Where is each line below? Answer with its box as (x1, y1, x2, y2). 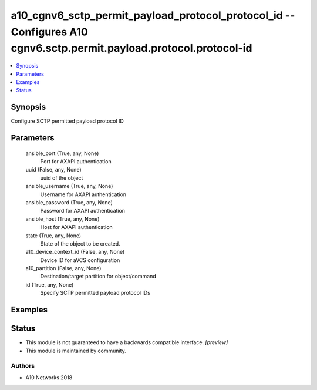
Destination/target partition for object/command (40, 273, 156, 280)
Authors (11, 362, 35, 370)
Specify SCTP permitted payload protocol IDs (40, 290, 151, 297)
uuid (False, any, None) (25, 166, 82, 173)
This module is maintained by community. (25, 347, 126, 354)
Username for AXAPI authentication (40, 191, 126, 198)
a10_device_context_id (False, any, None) (25, 248, 125, 255)
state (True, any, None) (25, 232, 82, 239)
